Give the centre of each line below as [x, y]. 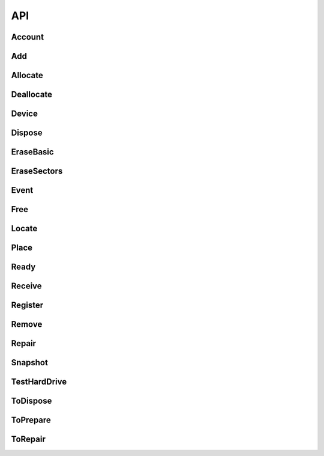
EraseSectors [37, 171]
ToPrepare [31, 420]
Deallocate [32, 95]
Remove [27, 324]
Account [28, 37]
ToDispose [31, 401]
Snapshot [29, 363]
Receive [26, 286]
